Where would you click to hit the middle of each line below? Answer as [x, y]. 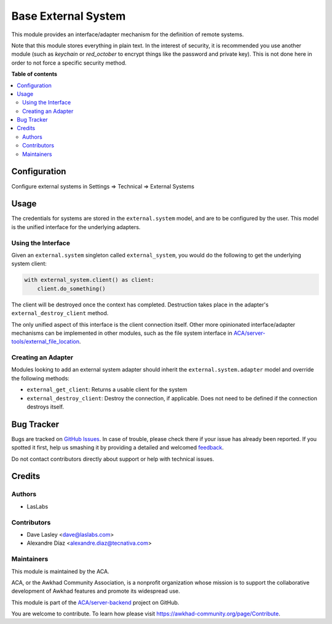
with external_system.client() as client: [89, 280]
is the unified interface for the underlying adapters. [76, 227]
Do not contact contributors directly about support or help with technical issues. [113, 459]
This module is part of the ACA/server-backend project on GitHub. [95, 603]
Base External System [69, 16]
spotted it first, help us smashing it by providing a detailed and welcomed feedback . [118, 448]
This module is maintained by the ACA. [61, 571]
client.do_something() [71, 288]
